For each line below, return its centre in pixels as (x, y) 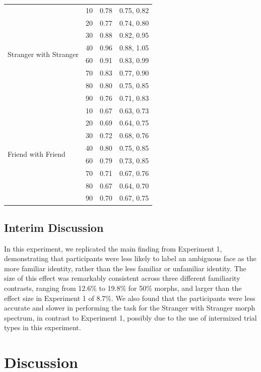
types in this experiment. (43, 327)
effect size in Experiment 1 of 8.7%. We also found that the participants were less (130, 298)
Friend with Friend (37, 154)
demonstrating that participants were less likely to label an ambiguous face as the (130, 258)
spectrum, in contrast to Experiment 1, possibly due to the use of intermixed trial (130, 317)
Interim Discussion (54, 227)
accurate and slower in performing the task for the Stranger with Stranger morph (130, 308)
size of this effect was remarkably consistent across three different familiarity (122, 278)
